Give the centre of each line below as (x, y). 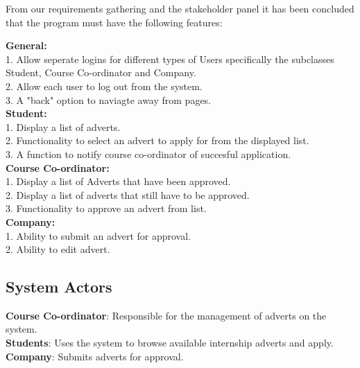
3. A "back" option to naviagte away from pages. (109, 99)
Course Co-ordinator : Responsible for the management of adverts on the (166, 315)
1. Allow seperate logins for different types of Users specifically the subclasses (170, 59)
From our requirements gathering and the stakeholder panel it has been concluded (180, 8)
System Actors (59, 287)
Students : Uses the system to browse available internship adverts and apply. (170, 343)
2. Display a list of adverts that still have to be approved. (128, 194)
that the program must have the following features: (114, 22)
